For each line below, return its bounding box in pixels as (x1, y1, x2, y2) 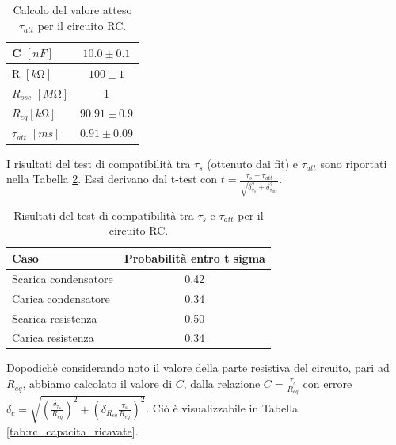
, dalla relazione (183, 375, 261, 392)
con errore (303, 375, 352, 392)
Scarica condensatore (12, 270, 113, 286)
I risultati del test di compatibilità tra (6, 155, 191, 171)
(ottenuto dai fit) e (207, 155, 298, 171)
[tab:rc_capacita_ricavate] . (6, 422, 139, 439)
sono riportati (320, 155, 387, 171)
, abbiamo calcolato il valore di (22, 375, 173, 392)
